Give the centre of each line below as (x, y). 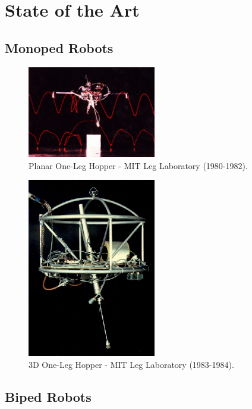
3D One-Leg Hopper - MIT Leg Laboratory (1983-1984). (131, 364)
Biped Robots (48, 396)
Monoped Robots (59, 47)
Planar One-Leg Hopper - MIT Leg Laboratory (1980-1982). (138, 165)
